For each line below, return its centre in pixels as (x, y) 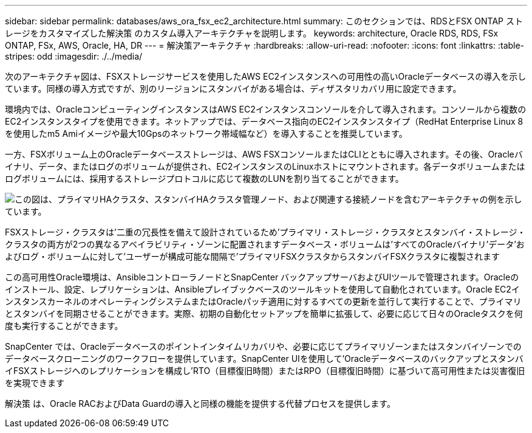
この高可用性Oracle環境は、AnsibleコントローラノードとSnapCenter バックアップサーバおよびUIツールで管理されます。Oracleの (262, 277)
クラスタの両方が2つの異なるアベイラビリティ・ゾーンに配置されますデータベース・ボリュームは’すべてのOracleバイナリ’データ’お (265, 244)
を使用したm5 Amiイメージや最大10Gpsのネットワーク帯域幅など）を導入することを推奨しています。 (206, 133)
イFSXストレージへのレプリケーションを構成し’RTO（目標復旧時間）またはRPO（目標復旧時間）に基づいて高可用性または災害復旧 (265, 371)
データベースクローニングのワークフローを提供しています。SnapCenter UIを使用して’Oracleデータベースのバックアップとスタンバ (264, 359)
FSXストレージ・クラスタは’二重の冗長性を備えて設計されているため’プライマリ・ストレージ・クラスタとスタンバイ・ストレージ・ (265, 232)
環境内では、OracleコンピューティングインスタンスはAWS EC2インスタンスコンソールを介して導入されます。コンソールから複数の (266, 109)
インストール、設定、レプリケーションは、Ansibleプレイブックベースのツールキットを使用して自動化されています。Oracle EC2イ (262, 289)
